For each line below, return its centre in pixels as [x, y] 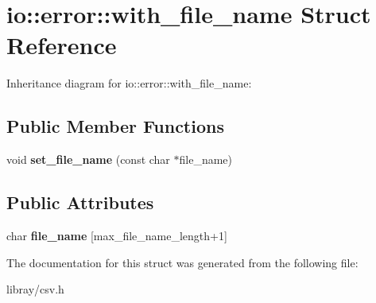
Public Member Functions [115, 126]
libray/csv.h [35, 289]
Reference [62, 45]
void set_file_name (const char [88, 159]
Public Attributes [80, 202]
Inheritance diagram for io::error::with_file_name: [129, 83]
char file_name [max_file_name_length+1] [117, 235]
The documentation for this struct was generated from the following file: [182, 262]
